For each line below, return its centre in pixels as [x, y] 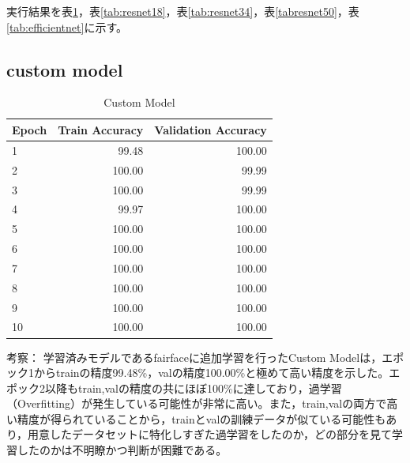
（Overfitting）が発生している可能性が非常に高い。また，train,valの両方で [197, 403]
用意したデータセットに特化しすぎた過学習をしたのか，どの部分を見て [210, 434]
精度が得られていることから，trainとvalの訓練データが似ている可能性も [201, 418]
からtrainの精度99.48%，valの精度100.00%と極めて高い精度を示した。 [211, 373]
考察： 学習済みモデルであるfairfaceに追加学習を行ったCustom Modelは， [194, 357]
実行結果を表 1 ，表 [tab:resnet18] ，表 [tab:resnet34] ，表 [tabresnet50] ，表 [183, 11]
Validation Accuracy [211, 129]
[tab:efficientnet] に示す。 [67, 26]
